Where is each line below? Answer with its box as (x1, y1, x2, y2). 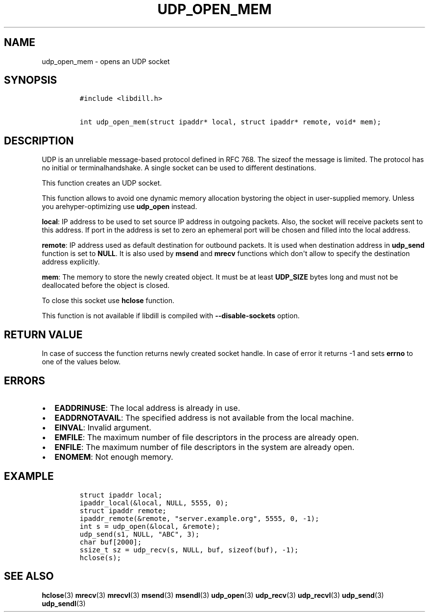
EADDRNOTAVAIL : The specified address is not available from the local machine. (54, 412, 354, 423)
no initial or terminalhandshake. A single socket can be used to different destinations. (42, 164, 316, 172)
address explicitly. (42, 258, 100, 266)
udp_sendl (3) (42, 599, 86, 608)
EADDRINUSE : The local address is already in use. (54, 403, 240, 413)
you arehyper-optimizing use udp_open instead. (42, 202, 197, 211)
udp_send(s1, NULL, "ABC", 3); (79, 530, 200, 538)
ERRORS (4, 374, 46, 387)
